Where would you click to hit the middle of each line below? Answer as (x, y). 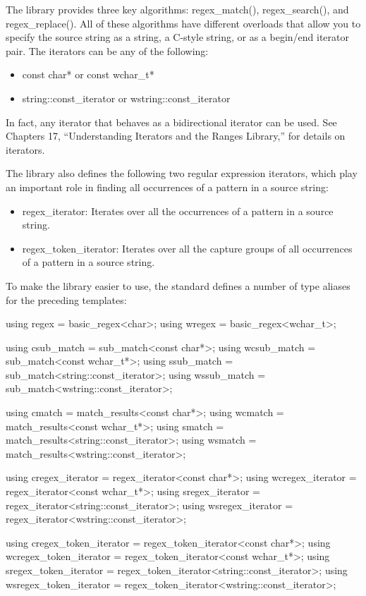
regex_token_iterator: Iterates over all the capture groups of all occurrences (187, 248)
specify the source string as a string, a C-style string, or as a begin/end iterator (177, 37)
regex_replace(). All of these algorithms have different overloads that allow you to (183, 23)
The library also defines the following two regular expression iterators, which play (182, 173)
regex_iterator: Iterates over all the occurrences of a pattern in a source (178, 211)
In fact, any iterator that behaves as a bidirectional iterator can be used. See (171, 122)
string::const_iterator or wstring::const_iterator (126, 98)
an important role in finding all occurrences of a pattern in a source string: (167, 187)
